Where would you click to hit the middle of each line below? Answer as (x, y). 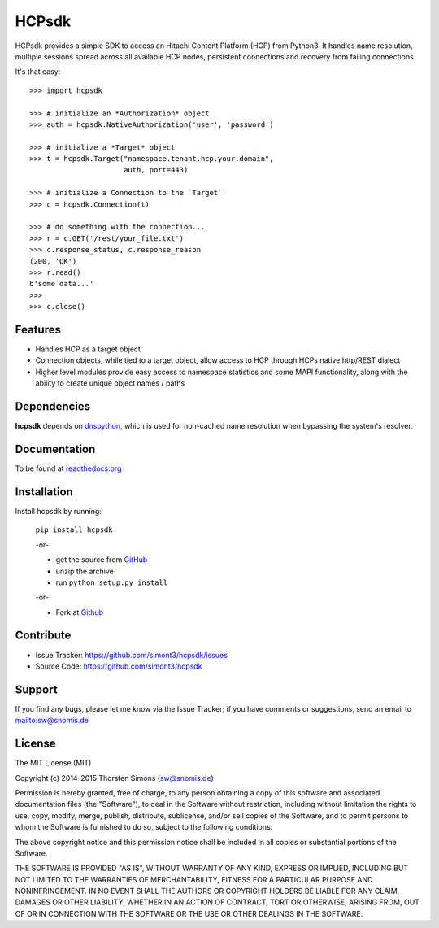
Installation (44, 492)
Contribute (43, 636)
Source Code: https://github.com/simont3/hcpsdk (119, 666)
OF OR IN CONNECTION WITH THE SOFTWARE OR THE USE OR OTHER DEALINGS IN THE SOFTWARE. (189, 913)
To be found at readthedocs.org (68, 468)
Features (38, 329)
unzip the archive (85, 571)
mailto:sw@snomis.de (52, 721)
